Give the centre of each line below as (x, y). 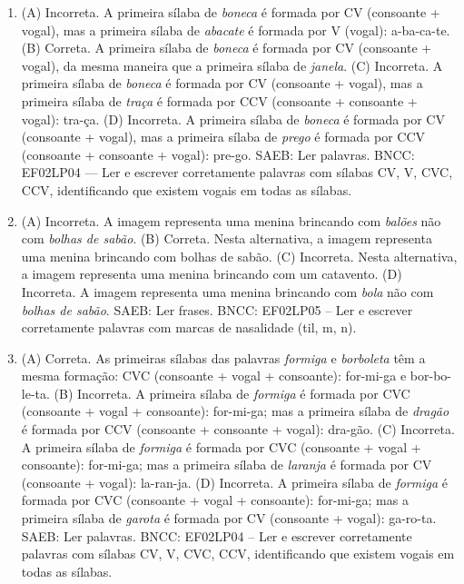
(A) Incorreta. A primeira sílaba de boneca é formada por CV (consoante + (231, 12)
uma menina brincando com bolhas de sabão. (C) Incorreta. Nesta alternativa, (239, 256)
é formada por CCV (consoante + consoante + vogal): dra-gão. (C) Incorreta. (238, 429)
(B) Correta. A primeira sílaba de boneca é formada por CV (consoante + (227, 48)
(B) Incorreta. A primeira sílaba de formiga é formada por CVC (232, 393)
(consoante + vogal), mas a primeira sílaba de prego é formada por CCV (223, 137)
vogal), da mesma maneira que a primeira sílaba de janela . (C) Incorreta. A (232, 65)
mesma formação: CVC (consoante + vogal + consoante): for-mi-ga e (214, 376)
